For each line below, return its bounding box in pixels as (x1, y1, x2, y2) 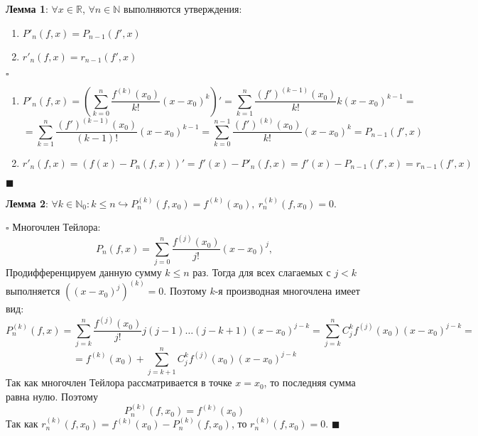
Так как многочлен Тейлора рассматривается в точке (6, 375, 232, 390)
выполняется (6, 283, 60, 298)
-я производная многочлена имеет (214, 283, 360, 298)
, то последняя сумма (264, 375, 356, 390)
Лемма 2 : (6, 195, 48, 210)
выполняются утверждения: (124, 1, 242, 16)
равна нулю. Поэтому (6, 388, 98, 403)
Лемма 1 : (6, 1, 48, 16)
